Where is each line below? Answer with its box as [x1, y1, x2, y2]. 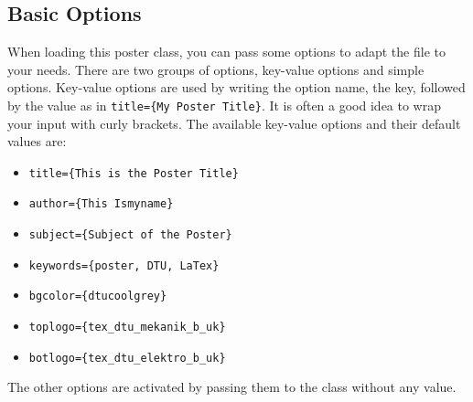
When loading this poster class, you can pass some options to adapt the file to [7, 42, 446, 61]
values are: [7, 132, 67, 151]
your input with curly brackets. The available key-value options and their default [7, 113, 461, 132]
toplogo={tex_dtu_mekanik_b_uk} [28, 321, 226, 334]
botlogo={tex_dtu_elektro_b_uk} [28, 351, 226, 365]
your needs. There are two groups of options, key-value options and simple [7, 59, 425, 79]
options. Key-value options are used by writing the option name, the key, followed [7, 78, 466, 97]
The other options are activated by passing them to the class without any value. [7, 377, 457, 397]
